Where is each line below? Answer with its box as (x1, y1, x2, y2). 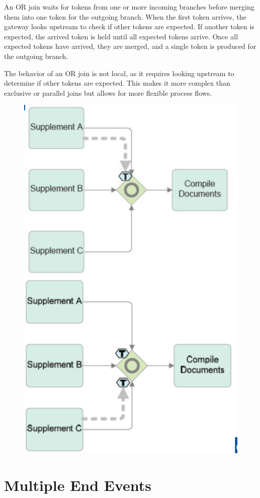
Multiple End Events (4, 474, 152, 495)
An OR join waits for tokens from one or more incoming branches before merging (4, 2, 254, 12)
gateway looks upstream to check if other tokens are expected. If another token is (4, 21, 254, 32)
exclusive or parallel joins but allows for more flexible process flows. (4, 87, 212, 98)
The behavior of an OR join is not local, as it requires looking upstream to (4, 68, 234, 78)
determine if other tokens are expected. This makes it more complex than (4, 78, 230, 88)
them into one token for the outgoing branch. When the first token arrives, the (4, 11, 246, 22)
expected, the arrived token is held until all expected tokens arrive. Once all (4, 31, 238, 41)
